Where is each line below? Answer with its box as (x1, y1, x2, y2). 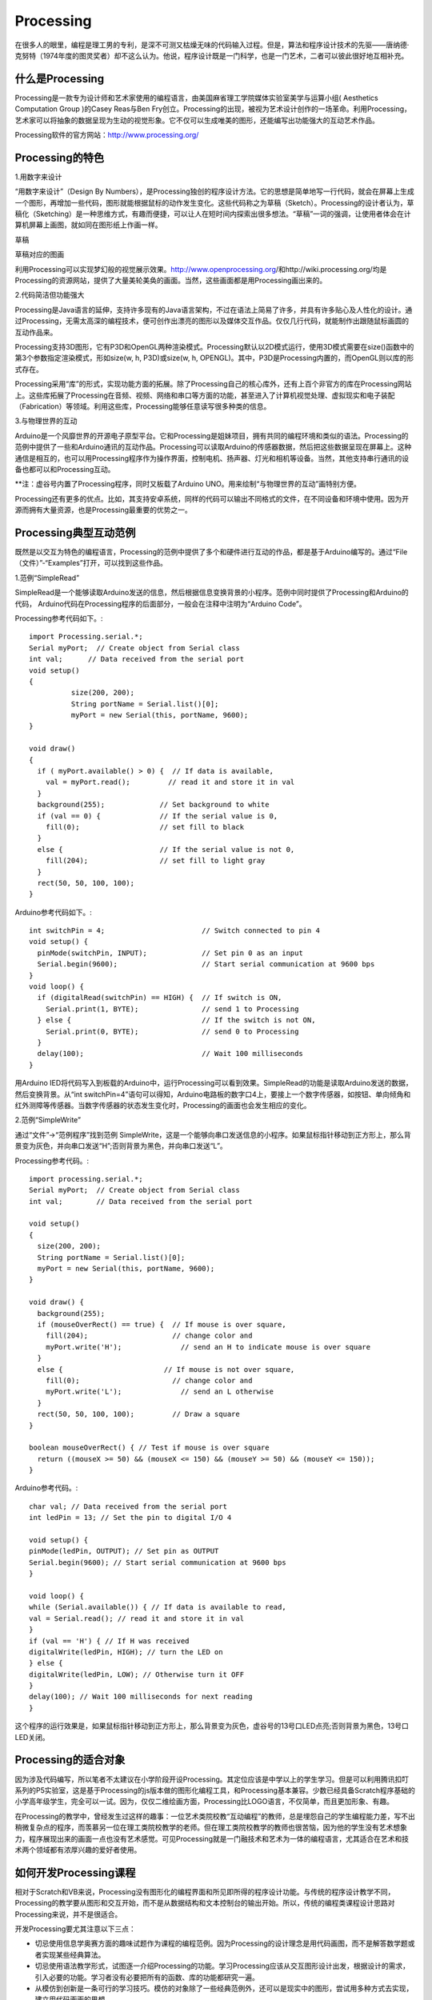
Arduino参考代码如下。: (14, 907, 92, 917)
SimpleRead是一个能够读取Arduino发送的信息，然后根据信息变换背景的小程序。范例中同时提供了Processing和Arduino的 (14, 588, 410, 598)
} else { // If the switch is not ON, (37, 1016, 316, 1025)
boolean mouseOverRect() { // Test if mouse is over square (29, 1443, 270, 1452)
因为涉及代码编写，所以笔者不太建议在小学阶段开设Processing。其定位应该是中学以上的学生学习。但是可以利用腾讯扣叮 (14, 1774, 410, 1784)
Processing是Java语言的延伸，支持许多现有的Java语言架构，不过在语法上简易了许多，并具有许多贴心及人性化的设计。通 (14, 305, 413, 314)
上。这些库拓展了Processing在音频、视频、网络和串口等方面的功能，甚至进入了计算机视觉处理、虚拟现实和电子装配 (14, 390, 395, 400)
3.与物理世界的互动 (14, 416, 78, 426)
